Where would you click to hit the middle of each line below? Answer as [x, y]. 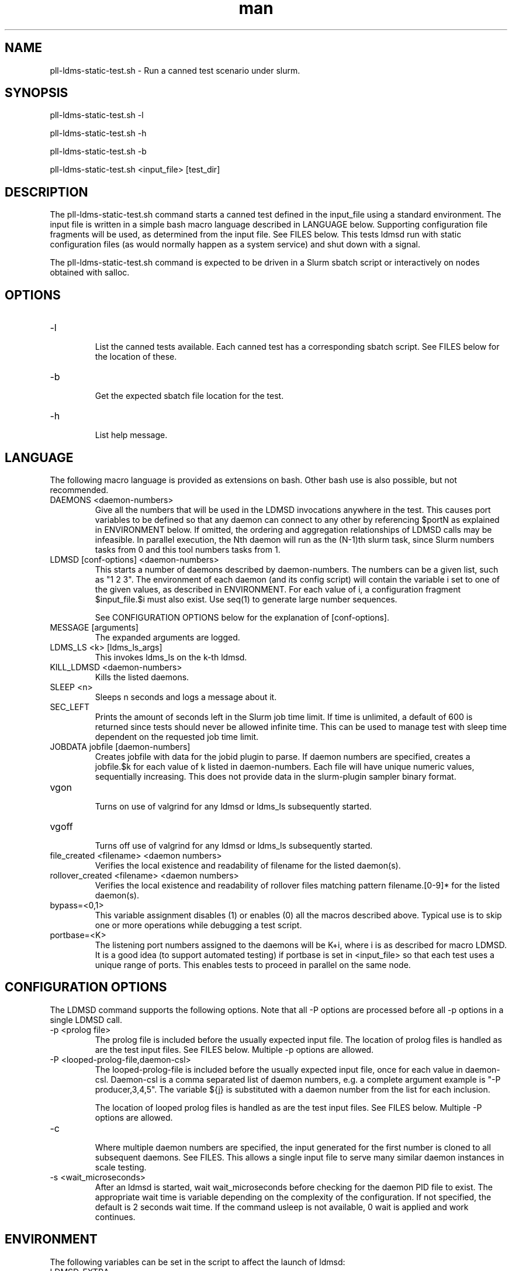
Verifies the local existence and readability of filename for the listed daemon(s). [248, 865]
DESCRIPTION [46, 192]
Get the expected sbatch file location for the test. [189, 396]
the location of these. [136, 357]
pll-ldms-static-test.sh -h [98, 133]
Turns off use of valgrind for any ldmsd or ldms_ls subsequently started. [234, 845]
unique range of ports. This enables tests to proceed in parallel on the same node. [253, 965]
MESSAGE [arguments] [94, 627]
